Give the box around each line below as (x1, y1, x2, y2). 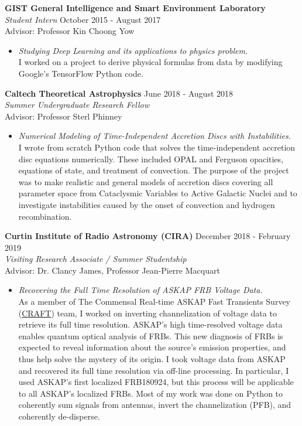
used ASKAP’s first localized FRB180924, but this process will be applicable (18, 376, 294, 388)
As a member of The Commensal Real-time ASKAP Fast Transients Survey (18, 295, 290, 308)
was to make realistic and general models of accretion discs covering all (18, 175, 273, 188)
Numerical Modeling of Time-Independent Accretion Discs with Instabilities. (18, 129, 291, 142)
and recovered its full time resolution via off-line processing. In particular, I (18, 364, 289, 376)
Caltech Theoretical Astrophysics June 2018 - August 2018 (5, 87, 234, 99)
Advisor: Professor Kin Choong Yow (5, 25, 135, 37)
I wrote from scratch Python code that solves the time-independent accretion (18, 141, 296, 153)
